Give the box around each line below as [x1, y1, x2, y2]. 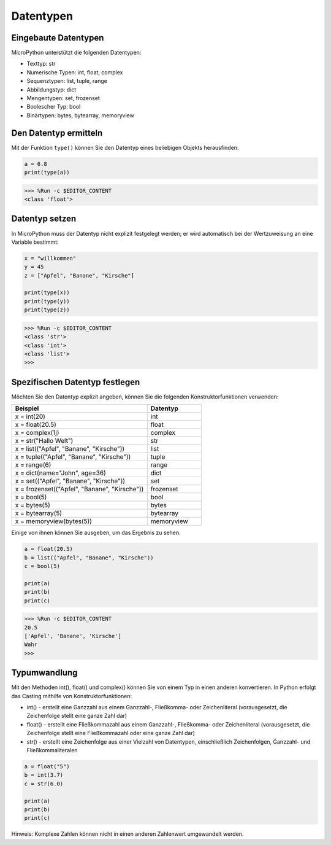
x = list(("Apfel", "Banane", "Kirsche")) [15, 445, 125, 453]
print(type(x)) [24, 289, 70, 296]
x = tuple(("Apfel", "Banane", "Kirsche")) [15, 453, 131, 461]
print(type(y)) [24, 298, 70, 305]
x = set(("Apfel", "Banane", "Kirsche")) [15, 477, 126, 485]
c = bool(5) [24, 563, 61, 570]
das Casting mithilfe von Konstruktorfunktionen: [11, 692, 132, 699]
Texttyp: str [26, 60, 56, 68]
